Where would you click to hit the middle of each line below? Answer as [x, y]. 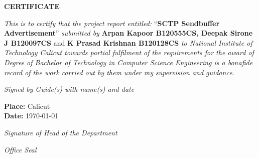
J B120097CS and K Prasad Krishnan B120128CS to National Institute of [128, 42]
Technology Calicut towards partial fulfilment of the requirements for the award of [129, 52]
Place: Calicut [27, 106]
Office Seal [20, 149]
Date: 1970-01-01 [31, 116]
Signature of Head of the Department [61, 132]
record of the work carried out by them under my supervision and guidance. [119, 72]
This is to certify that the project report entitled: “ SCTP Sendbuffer [112, 23]
